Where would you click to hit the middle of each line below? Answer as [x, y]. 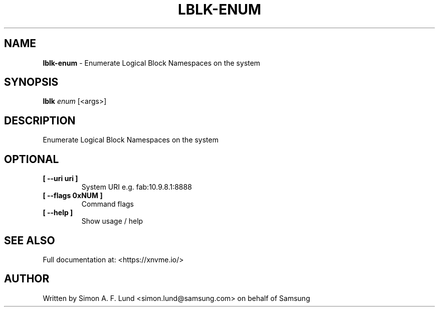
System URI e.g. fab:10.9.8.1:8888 [137, 187]
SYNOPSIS [31, 82]
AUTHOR [27, 279]
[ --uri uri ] [60, 179]
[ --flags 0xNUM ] [73, 196]
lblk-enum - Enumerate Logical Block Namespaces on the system [152, 63]
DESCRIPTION [40, 120]
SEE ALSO [30, 240]
